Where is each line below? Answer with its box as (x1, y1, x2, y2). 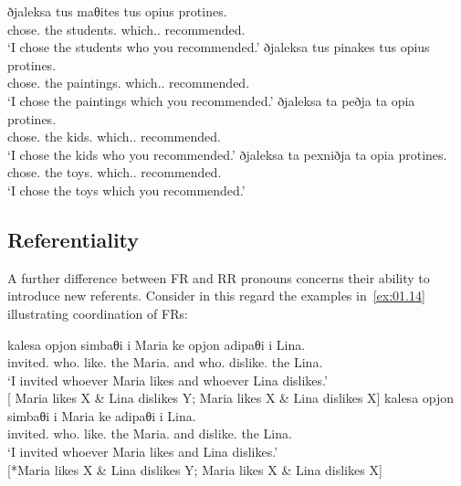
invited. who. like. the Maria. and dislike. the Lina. (7, 424, 292, 443)
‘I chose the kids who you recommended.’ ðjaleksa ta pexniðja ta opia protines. (7, 144, 447, 164)
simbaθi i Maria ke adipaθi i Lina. (7, 406, 196, 425)
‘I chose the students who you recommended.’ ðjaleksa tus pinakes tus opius (7, 37, 430, 57)
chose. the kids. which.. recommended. (7, 127, 221, 146)
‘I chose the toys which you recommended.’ (7, 180, 246, 199)
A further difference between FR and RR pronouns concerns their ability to (7, 268, 430, 287)
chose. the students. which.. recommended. (7, 19, 246, 38)
